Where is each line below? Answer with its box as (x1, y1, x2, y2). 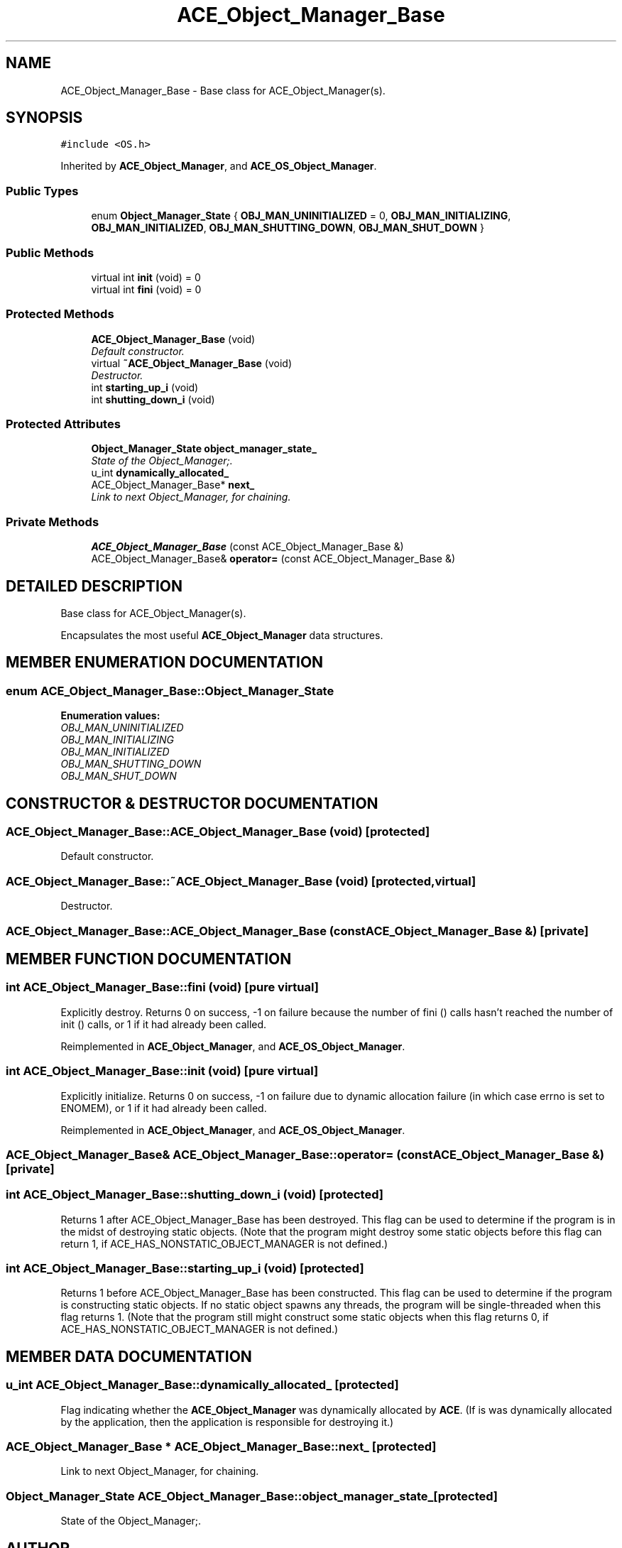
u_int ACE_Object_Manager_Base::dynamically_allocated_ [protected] (6, 1378, 399, 1392)
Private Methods (6, 514, 99, 529)
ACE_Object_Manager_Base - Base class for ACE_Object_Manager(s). (60, 84, 386, 97)
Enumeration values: (60, 709, 160, 722)
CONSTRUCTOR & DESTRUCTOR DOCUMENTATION (6, 794, 378, 812)
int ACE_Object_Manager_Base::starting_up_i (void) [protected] (6, 1261, 364, 1276)
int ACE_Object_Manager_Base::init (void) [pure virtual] (6, 1064, 319, 1079)
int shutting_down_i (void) (91, 393, 215, 405)
